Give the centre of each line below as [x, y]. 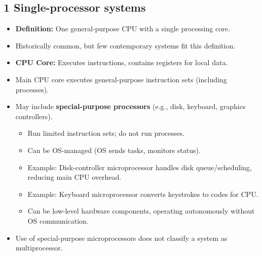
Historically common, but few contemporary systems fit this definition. [125, 45]
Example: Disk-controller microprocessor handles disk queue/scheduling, [140, 167]
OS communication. [58, 220]
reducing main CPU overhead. [74, 177]
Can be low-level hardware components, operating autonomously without [141, 211]
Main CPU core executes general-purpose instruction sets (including [121, 79]
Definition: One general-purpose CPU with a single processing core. [123, 29]
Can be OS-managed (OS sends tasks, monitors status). [114, 150]
